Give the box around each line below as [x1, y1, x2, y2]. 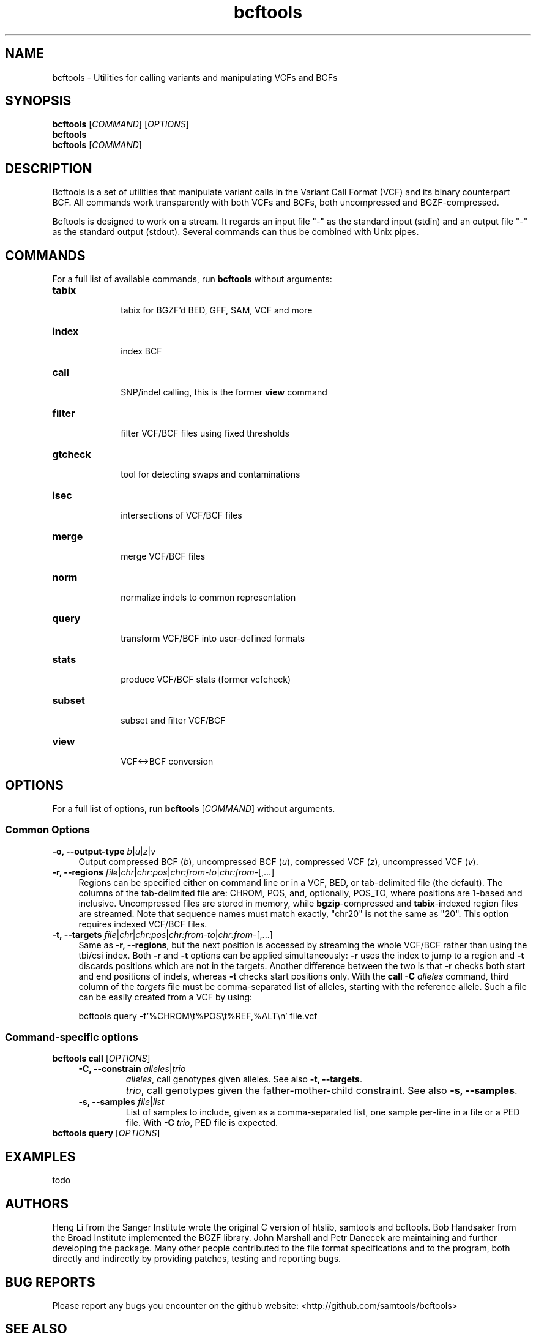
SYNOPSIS [5, 93, 72, 109]
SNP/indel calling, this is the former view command [121, 387, 327, 398]
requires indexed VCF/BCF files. [78, 918, 207, 929]
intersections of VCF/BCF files [121, 510, 242, 521]
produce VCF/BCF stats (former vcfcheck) [121, 674, 291, 685]
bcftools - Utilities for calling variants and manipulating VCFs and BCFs [52, 72, 338, 83]
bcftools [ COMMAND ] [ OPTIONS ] [52, 119, 189, 130]
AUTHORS [5, 1196, 69, 1212]
